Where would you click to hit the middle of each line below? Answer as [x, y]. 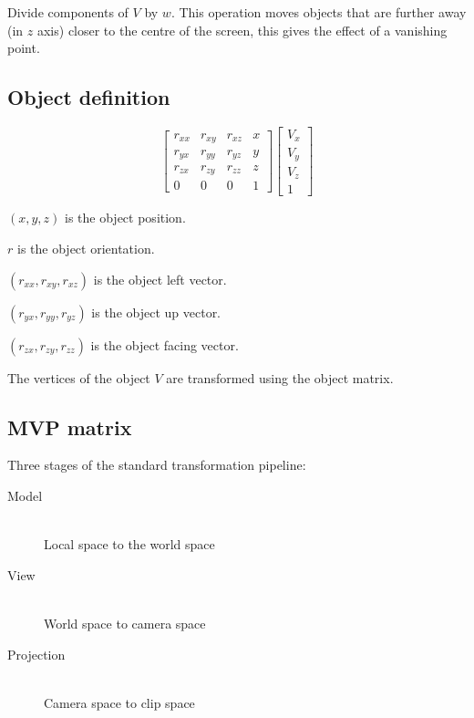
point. [24, 48]
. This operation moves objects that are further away [319, 12]
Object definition [89, 97]
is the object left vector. [160, 279]
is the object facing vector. [165, 344]
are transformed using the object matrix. [280, 377]
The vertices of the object [79, 377]
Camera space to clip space [119, 702]
